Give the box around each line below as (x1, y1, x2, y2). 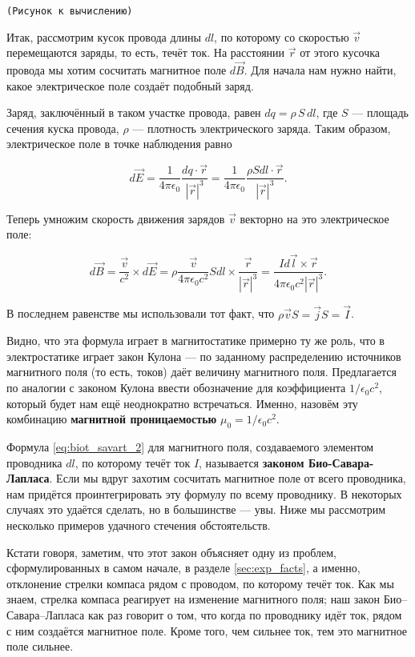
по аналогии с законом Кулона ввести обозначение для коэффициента (6, 379, 346, 396)
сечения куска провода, (6, 119, 119, 136)
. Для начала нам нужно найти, (244, 62, 397, 78)
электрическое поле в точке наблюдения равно (6, 135, 232, 152)
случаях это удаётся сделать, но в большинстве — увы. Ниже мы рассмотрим (6, 501, 386, 518)
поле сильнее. (6, 638, 74, 655)
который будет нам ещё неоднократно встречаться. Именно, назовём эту (6, 395, 358, 411)
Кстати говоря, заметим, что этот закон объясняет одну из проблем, (6, 543, 336, 560)
